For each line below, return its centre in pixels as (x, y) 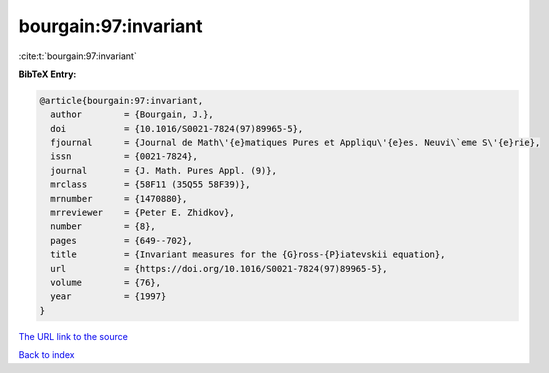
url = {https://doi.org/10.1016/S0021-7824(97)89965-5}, (219, 268)
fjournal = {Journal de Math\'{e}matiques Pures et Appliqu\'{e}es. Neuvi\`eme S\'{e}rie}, (295, 143)
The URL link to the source (73, 336)
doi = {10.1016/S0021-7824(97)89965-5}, (177, 128)
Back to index (46, 355)
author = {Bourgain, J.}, (132, 114)
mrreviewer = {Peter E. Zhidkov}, (142, 213)
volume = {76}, (106, 282)
